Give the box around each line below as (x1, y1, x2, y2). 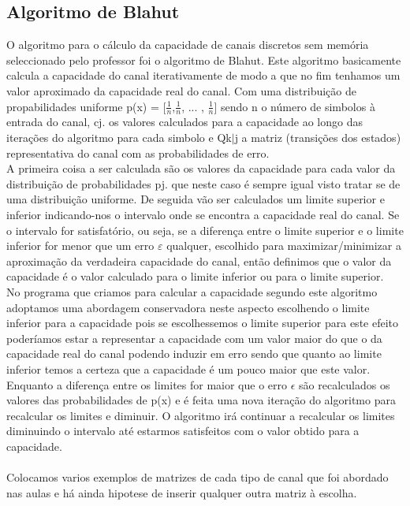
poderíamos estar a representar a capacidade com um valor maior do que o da (6, 329, 382, 346)
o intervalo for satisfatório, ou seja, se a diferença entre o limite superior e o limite (6, 221, 404, 238)
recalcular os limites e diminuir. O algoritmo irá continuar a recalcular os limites (6, 407, 395, 423)
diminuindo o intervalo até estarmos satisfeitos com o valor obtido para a (6, 422, 360, 439)
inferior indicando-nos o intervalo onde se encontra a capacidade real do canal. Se (6, 206, 400, 222)
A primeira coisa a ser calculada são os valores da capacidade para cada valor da (6, 160, 396, 177)
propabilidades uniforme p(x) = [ (6, 98, 166, 114)
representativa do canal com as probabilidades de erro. (6, 144, 270, 161)
